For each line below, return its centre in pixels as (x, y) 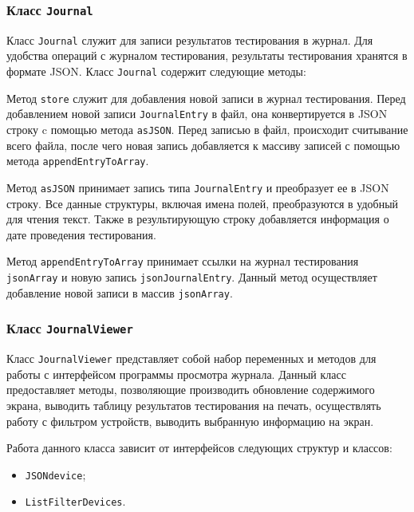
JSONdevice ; (55, 474)
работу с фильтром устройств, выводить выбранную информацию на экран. (190, 421)
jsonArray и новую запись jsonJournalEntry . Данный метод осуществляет (192, 277)
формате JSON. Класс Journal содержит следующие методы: (156, 71)
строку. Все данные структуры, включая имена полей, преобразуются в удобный (203, 203)
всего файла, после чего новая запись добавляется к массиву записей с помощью (203, 145)
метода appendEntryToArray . (78, 161)
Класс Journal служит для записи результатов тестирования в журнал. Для (190, 39)
